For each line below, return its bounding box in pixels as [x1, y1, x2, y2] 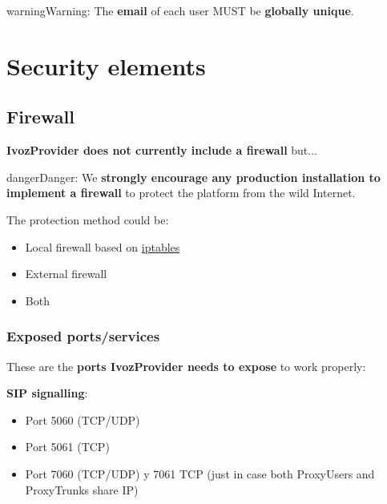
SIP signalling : [6, 385, 88, 401]
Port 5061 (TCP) [25, 438, 110, 455]
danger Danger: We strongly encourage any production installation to [6, 168, 381, 185]
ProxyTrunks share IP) [25, 481, 139, 498]
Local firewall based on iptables [25, 238, 180, 255]
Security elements [6, 49, 206, 82]
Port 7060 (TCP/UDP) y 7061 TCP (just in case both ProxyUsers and [25, 465, 375, 482]
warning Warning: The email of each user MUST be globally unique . [6, 2, 354, 18]
